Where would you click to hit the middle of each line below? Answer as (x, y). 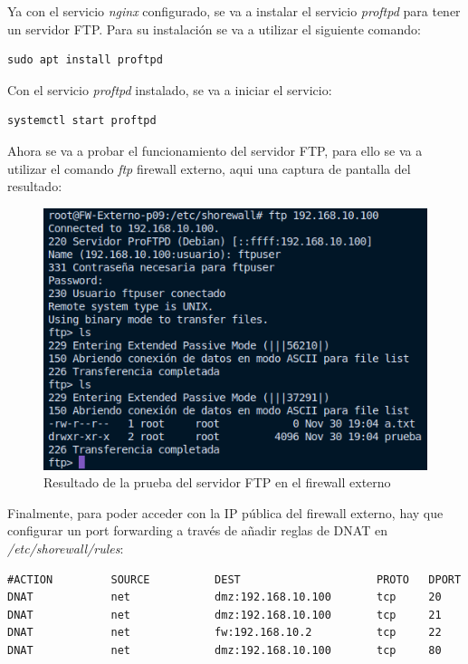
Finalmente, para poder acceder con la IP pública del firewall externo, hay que (225, 512)
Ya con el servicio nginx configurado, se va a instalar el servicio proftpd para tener (234, 11)
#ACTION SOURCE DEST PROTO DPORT (234, 579)
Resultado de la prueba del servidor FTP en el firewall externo (217, 482)
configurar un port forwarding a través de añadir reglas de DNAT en (197, 530)
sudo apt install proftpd (85, 60)
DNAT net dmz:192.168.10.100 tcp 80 (224, 650)
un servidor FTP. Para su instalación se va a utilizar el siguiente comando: (214, 29)
